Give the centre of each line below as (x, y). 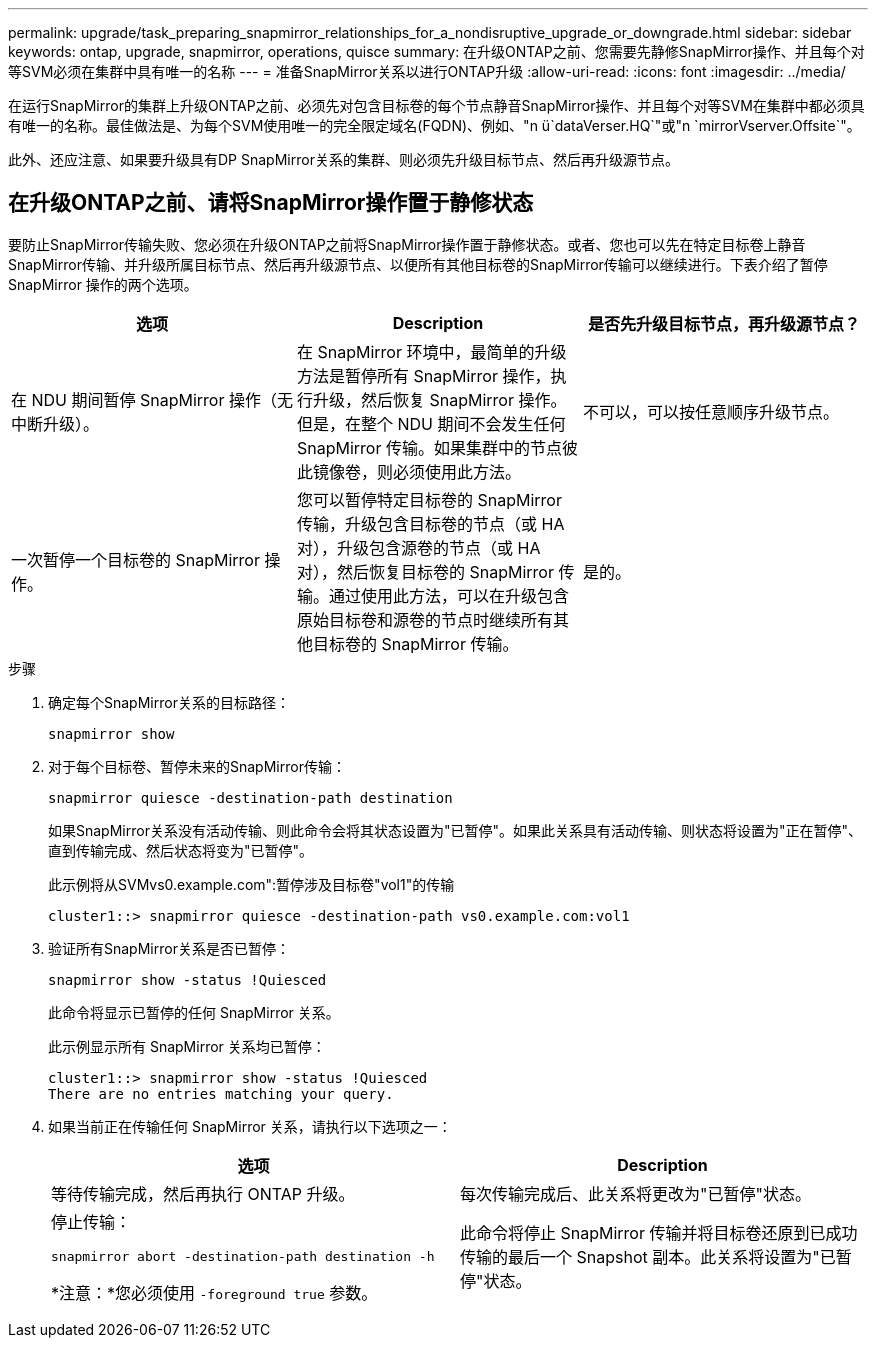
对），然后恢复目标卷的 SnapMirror (425, 571)
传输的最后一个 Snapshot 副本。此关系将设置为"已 (648, 1257)
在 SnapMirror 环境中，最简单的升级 (431, 351)
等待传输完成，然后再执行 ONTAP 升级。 (203, 1193)
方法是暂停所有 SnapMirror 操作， (423, 375)
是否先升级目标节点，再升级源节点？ (723, 323)
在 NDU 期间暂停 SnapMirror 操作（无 (152, 399)
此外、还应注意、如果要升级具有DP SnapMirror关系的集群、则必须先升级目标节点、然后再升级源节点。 (343, 159)
